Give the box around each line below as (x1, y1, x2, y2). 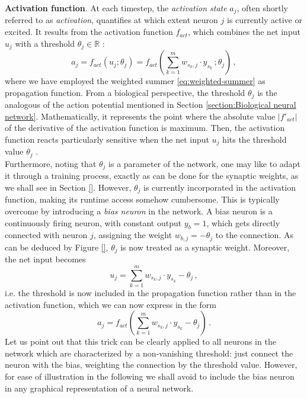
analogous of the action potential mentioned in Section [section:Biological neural (5, 98, 296, 111)
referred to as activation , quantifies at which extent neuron (5, 14, 218, 26)
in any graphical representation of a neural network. (5, 381, 194, 394)
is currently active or (226, 14, 302, 26)
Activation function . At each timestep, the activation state (5, 2, 227, 14)
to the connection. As (215, 229, 293, 241)
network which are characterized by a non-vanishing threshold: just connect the (5, 346, 293, 359)
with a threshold (15, 37, 75, 49)
